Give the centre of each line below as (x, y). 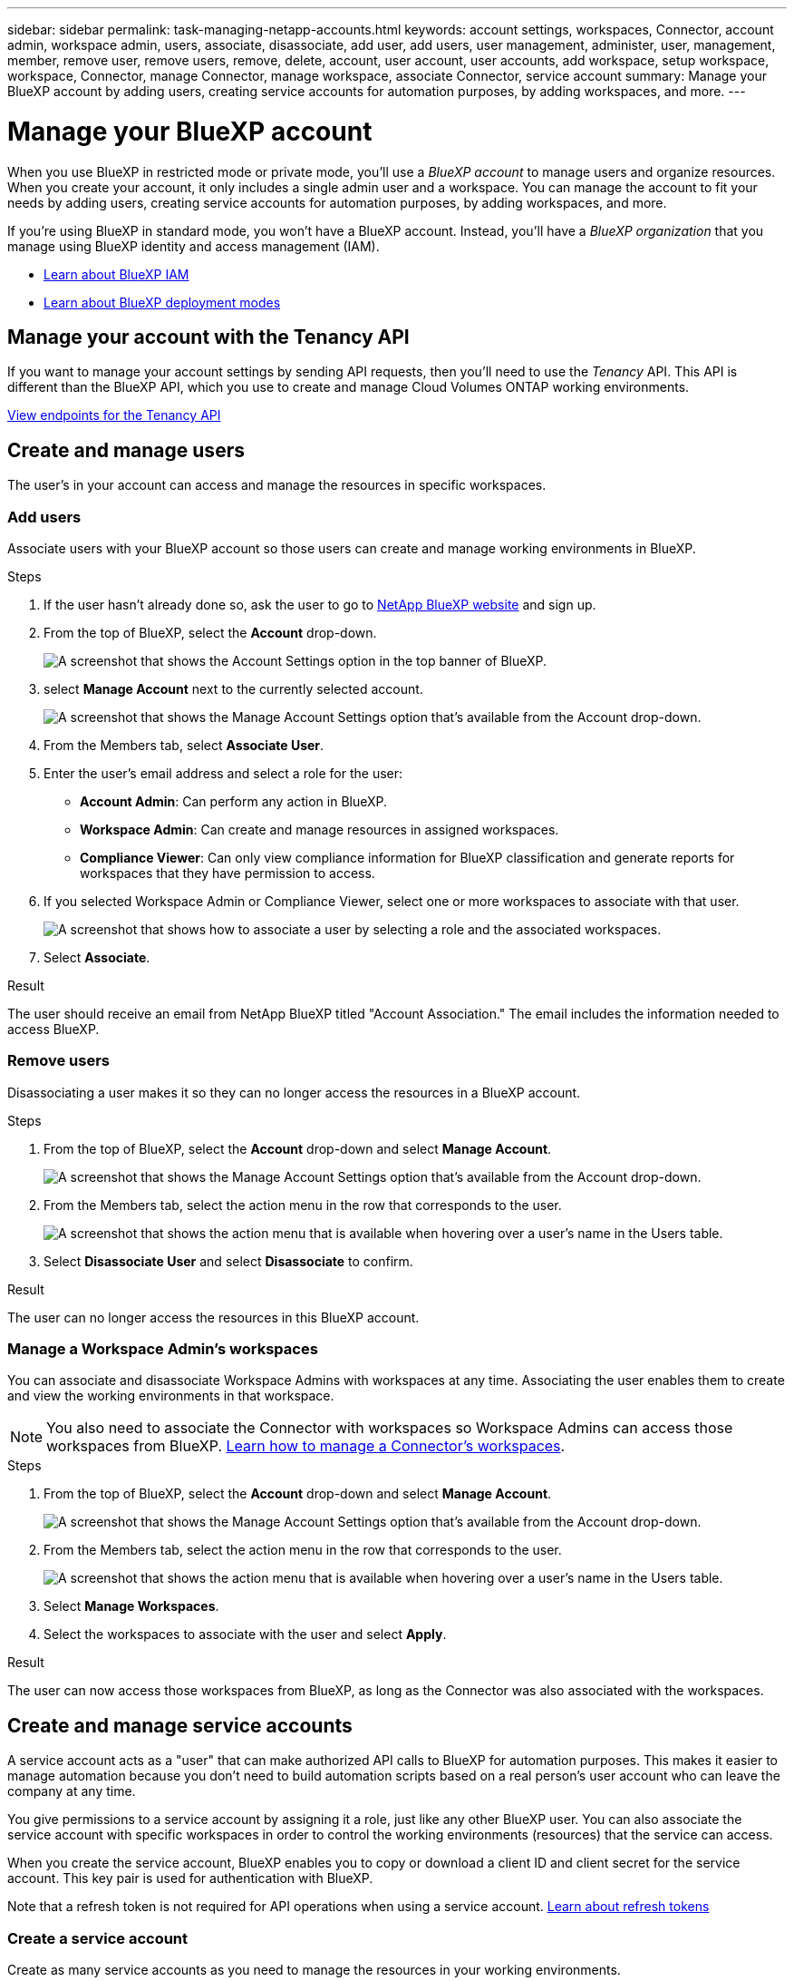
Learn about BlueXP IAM (116, 274)
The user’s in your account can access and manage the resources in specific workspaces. (277, 485)
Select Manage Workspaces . (131, 1606)
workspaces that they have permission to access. (228, 873)
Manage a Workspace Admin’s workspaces (163, 1349)
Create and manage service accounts (180, 1725)
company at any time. (72, 1791)
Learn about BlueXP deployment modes (162, 302)
